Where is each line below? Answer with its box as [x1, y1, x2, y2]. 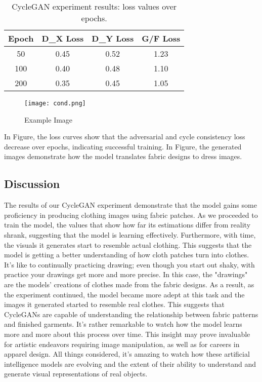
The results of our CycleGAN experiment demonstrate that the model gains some [4, 200, 257, 210]
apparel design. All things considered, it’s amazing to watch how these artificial [4, 349, 250, 359]
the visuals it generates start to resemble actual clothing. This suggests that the [4, 239, 252, 250]
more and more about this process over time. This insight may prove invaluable [4, 328, 250, 339]
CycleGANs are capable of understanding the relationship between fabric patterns [4, 309, 258, 319]
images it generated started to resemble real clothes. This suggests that [4, 299, 225, 310]
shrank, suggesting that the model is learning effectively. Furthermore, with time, [4, 230, 256, 240]
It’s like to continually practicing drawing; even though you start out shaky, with [4, 259, 255, 270]
